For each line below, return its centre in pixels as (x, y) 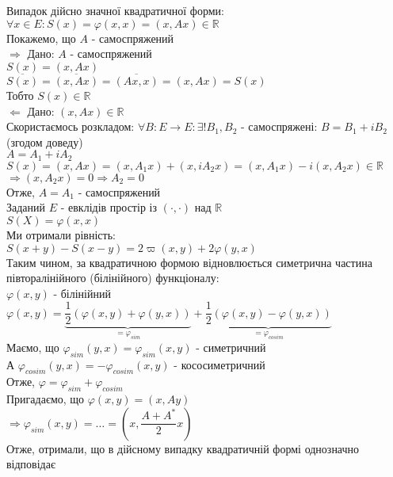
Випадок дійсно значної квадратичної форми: (115, 10)
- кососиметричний (219, 364)
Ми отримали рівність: (61, 235)
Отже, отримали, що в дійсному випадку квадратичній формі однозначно (183, 448)
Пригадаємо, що (46, 399)
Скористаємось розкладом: (71, 126)
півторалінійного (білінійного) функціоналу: (113, 278)
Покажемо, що (41, 38)
